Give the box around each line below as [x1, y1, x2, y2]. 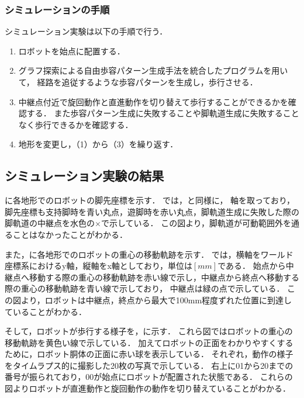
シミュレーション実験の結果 [5, 167, 164, 185]
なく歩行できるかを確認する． [18, 118, 133, 130]
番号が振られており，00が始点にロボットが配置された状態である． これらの [5, 371, 293, 383]
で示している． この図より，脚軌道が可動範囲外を [101, 217, 291, 229]
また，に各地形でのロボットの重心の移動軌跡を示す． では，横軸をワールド [5, 248, 293, 260]
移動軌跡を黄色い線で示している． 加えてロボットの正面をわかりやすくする [5, 336, 293, 348]
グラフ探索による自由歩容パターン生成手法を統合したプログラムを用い [18, 64, 288, 77]
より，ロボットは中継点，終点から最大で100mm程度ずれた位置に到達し [20, 293, 292, 306]
